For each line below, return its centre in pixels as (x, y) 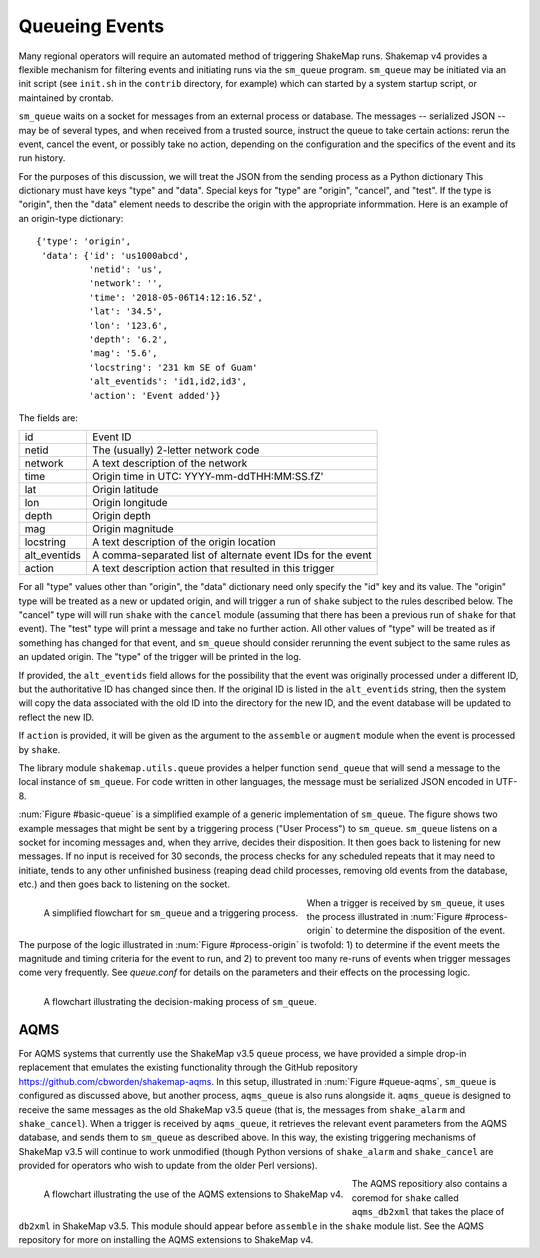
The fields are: (48, 417)
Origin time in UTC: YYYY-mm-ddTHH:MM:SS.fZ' (207, 477)
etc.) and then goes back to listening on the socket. (124, 884)
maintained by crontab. (66, 97)
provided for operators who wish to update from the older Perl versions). (168, 1166)
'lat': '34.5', (126, 311)
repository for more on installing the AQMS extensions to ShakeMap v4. (166, 1240)
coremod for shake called (405, 1197)
